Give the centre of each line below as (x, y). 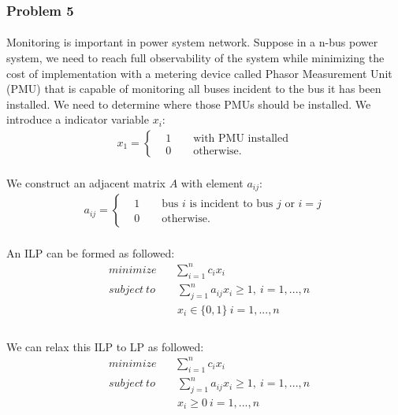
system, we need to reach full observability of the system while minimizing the (195, 58)
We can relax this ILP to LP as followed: (105, 346)
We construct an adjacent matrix (86, 182)
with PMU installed (241, 138)
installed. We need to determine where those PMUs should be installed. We (189, 104)
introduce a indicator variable (78, 119)
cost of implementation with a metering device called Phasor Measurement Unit (199, 73)
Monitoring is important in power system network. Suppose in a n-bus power (192, 42)
